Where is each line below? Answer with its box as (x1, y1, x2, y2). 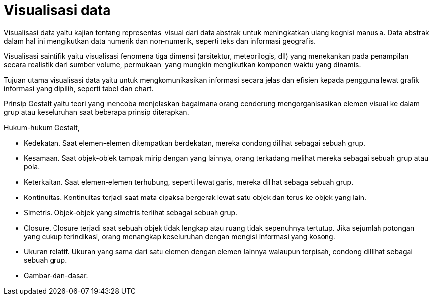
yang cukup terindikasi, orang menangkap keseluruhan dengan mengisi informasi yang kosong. (24, 232, 335, 241)
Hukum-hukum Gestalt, (4, 123, 80, 132)
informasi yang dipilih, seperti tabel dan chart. (4, 84, 154, 93)
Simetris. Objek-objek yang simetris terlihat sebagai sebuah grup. (24, 208, 238, 217)
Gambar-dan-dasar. (24, 271, 88, 280)
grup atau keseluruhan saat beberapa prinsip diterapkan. (4, 107, 189, 116)
